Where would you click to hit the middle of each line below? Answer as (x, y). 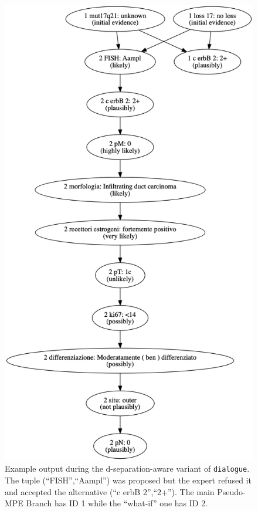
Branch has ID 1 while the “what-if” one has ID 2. (117, 503)
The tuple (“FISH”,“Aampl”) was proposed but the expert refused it (128, 480)
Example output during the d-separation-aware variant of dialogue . (127, 468)
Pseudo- (231, 491)
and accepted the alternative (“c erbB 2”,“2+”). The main (110, 491)
